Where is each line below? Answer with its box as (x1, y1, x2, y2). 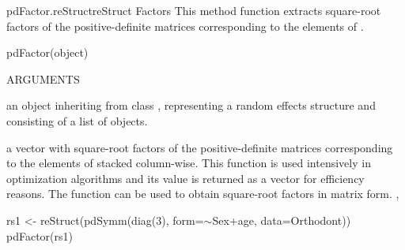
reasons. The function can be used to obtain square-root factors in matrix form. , (6, 185, 399, 202)
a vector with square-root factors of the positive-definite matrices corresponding (6, 139, 393, 155)
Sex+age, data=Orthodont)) (212, 211, 351, 228)
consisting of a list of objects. (6, 112, 148, 129)
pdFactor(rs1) (6, 227, 73, 244)
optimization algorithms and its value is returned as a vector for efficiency (6, 170, 365, 186)
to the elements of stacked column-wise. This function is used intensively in (6, 155, 371, 171)
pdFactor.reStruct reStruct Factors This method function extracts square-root (6, 2, 381, 18)
